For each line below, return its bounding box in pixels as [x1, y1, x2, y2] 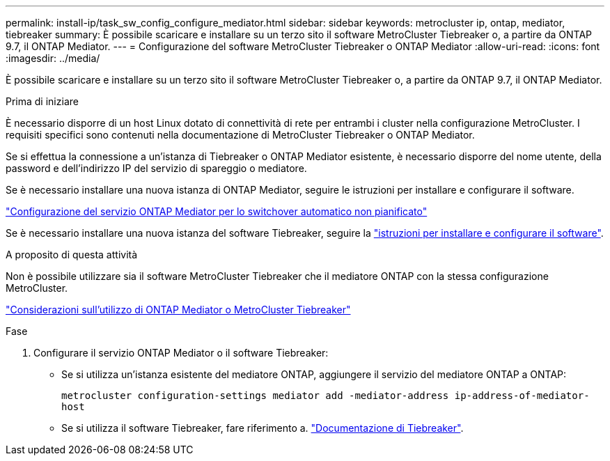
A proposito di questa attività [6, 249, 138, 260]
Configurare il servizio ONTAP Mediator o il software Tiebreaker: [33, 347, 329, 359]
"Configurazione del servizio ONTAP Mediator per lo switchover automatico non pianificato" [6, 205, 428, 217]
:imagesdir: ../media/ [6, 52, 100, 64]
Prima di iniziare [6, 95, 79, 107]
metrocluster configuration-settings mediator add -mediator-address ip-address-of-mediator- [61, 390, 590, 401]
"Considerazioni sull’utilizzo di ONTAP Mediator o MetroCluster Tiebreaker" [6, 304, 351, 315]
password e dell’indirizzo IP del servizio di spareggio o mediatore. [6, 162, 307, 174]
